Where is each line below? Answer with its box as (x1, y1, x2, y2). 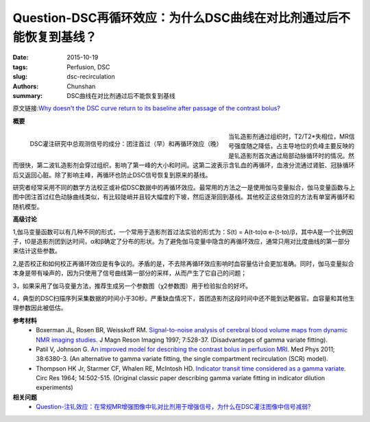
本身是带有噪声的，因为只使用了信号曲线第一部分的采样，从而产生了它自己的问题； (12, 269, 247, 277)
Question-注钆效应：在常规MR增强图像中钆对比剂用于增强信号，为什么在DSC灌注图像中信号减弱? (36, 403, 311, 411)
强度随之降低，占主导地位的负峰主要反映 (234, 142, 349, 150)
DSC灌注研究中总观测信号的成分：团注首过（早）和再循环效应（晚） (29, 139, 223, 147)
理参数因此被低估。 (12, 303, 67, 312)
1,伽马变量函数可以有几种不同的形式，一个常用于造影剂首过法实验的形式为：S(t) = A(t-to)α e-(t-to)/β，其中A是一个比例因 (12, 227, 354, 236)
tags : (12, 62, 28, 71)
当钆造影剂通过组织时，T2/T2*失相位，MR (228, 132, 349, 140)
